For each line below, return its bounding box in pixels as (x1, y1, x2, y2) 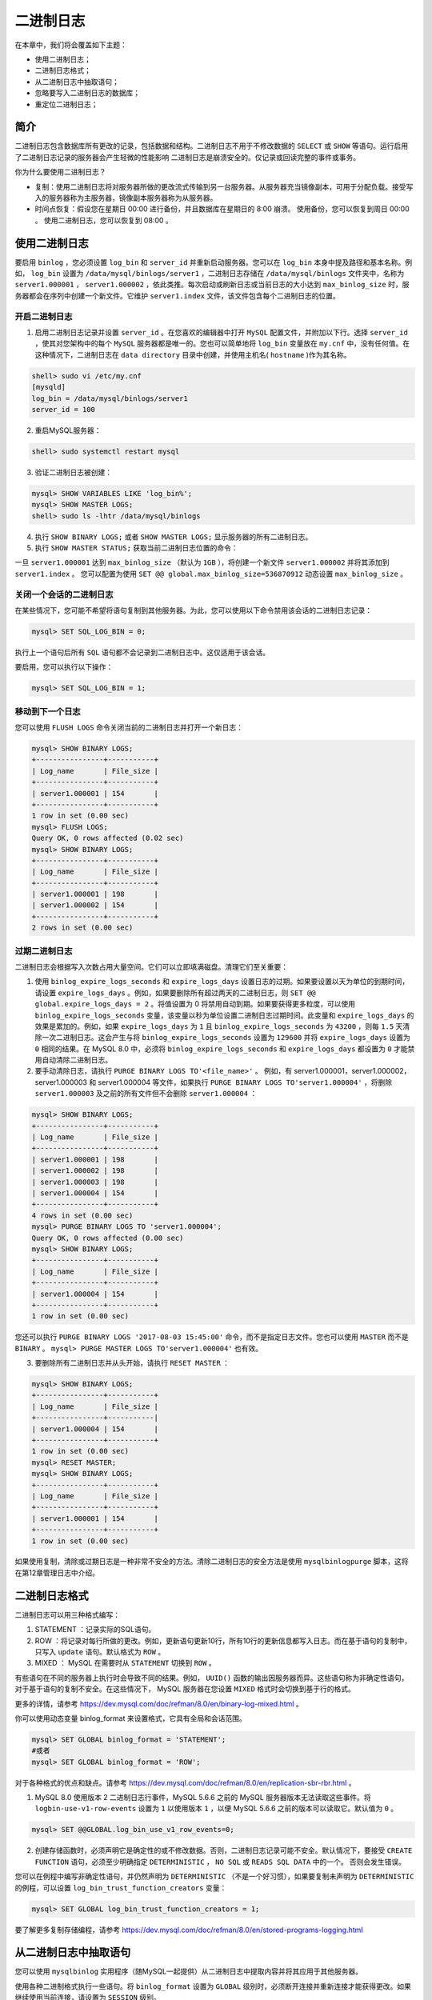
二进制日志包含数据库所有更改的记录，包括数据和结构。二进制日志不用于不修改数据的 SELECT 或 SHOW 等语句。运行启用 (14, 141, 409, 151)
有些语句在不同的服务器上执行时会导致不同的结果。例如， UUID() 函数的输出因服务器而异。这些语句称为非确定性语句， (14, 1673, 409, 1682)
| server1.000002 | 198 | (31, 1166, 159, 1175)
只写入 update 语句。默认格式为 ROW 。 (34, 1646, 166, 1656)
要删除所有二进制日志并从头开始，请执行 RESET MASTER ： (34, 1358, 230, 1368)
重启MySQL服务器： (34, 425, 102, 435)
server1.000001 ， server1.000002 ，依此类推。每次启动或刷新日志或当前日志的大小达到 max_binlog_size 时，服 (14, 280, 410, 290)
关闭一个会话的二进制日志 (14, 589, 114, 600)
